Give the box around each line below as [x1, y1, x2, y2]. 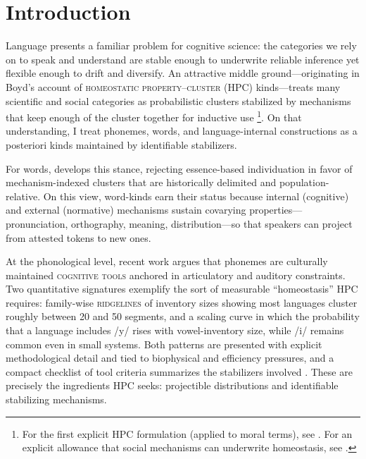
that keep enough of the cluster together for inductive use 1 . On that [6, 108, 302, 124]
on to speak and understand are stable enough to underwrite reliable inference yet [6, 51, 360, 66]
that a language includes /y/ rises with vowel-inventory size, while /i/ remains [6, 323, 344, 338]
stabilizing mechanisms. [6, 392, 107, 407]
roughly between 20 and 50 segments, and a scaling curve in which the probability [6, 309, 360, 324]
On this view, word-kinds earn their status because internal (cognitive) [43, 188, 349, 203]
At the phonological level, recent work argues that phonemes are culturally [6, 254, 328, 269]
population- [279, 175, 329, 190]
